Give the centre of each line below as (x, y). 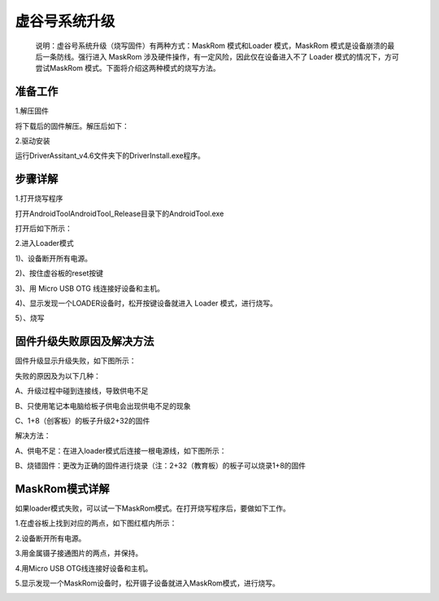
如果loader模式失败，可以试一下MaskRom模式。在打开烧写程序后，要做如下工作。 (152, 508)
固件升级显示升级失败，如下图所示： (76, 361)
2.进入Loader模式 (44, 243)
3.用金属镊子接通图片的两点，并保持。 (79, 553)
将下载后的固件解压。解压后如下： (72, 125)
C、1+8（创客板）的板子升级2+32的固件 (83, 420)
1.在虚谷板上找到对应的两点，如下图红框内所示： (96, 523)
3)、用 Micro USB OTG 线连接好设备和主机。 (89, 288)
